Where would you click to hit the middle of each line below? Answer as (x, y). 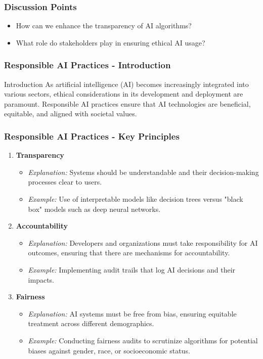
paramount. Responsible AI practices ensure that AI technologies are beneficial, (127, 103)
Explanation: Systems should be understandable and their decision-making (143, 172)
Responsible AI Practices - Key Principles (92, 136)
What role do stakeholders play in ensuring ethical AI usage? (111, 42)
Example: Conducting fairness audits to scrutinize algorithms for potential (143, 340)
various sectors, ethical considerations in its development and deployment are (124, 94)
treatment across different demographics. (91, 323)
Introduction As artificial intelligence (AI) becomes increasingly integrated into (126, 84)
